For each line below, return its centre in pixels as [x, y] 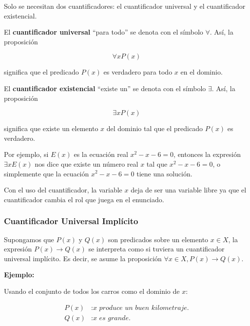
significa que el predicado [41, 72]
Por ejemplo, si [26, 154]
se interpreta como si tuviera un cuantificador [156, 249]
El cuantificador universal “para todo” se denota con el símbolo [104, 32]
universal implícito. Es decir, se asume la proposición [83, 258]
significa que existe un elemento [51, 128]
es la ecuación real [101, 154]
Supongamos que [29, 239]
